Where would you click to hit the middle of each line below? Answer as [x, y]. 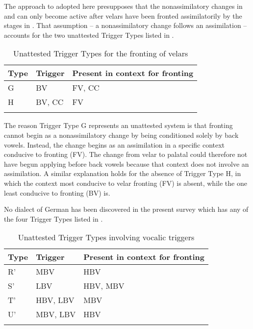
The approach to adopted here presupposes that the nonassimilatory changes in [123, 6]
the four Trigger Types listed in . [53, 218]
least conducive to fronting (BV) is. [57, 192]
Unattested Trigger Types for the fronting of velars [101, 53]
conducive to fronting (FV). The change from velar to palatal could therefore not [126, 154]
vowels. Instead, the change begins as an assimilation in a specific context [114, 144]
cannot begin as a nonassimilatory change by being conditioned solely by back [121, 135]
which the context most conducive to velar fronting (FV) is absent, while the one [126, 183]
